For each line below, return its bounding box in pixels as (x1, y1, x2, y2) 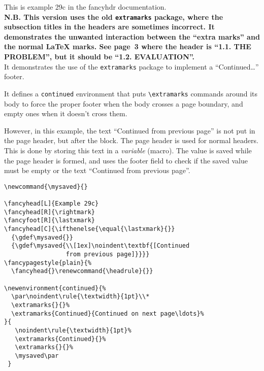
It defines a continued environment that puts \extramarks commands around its (4, 88, 258, 98)
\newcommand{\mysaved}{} (4, 183, 88, 190)
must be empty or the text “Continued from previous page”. (4, 165, 190, 176)
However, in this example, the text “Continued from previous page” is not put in (4, 125, 255, 136)
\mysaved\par (15, 352, 59, 359)
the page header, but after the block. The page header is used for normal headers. (4, 135, 258, 146)
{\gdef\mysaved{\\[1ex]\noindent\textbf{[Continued (11, 242, 190, 250)
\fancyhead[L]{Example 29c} (4, 200, 99, 207)
